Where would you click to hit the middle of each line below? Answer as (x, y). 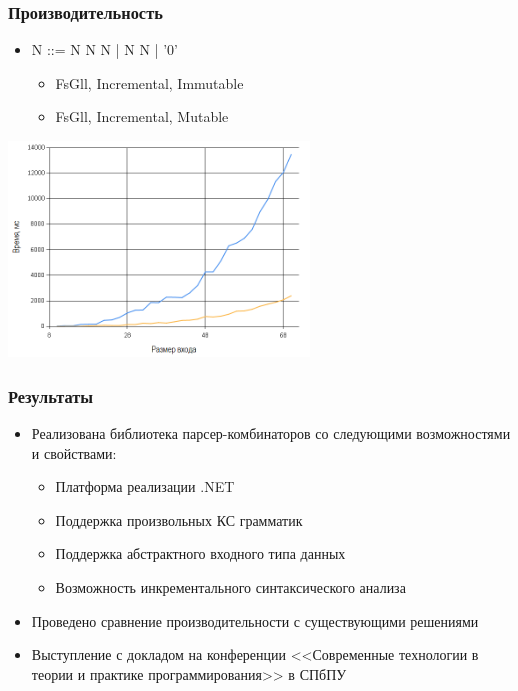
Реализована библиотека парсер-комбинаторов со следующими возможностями (271, 433)
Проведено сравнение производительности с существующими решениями (255, 620)
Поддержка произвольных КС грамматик (179, 519)
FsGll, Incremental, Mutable (142, 116)
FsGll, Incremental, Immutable (149, 82)
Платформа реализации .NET (145, 486)
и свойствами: (74, 452)
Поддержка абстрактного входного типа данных (200, 553)
